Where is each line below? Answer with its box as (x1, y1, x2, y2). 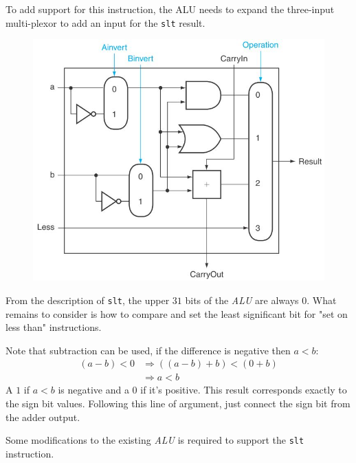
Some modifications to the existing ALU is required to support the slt (5, 433, 304, 447)
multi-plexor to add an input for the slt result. (5, 15, 205, 30)
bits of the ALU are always (185, 292, 299, 307)
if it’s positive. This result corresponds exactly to (140, 383, 347, 397)
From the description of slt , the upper (5, 292, 170, 307)
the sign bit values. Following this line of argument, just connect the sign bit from (5, 396, 351, 411)
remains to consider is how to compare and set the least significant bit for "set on (5, 306, 348, 321)
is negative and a (58, 383, 129, 397)
